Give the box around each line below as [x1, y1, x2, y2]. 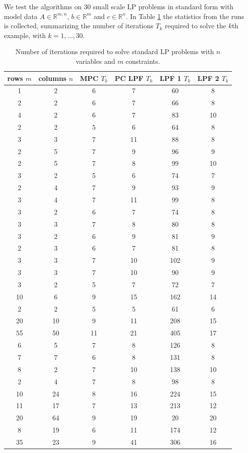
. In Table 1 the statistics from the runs [126, 11, 245, 21]
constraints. [125, 56, 160, 66]
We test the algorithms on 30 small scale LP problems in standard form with [4, 1, 234, 11]
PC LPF [114, 73, 144, 83]
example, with [4, 30, 46, 40]
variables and [76, 56, 115, 66]
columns [38, 73, 67, 83]
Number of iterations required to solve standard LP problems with [15, 46, 214, 57]
